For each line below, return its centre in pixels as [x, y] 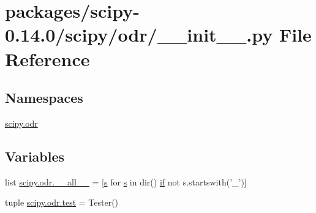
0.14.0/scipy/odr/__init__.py [139, 35]
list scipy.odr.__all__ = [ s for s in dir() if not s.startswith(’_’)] [126, 181]
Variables [35, 156]
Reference [47, 58]
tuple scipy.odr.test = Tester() [62, 202]
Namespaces [44, 98]
